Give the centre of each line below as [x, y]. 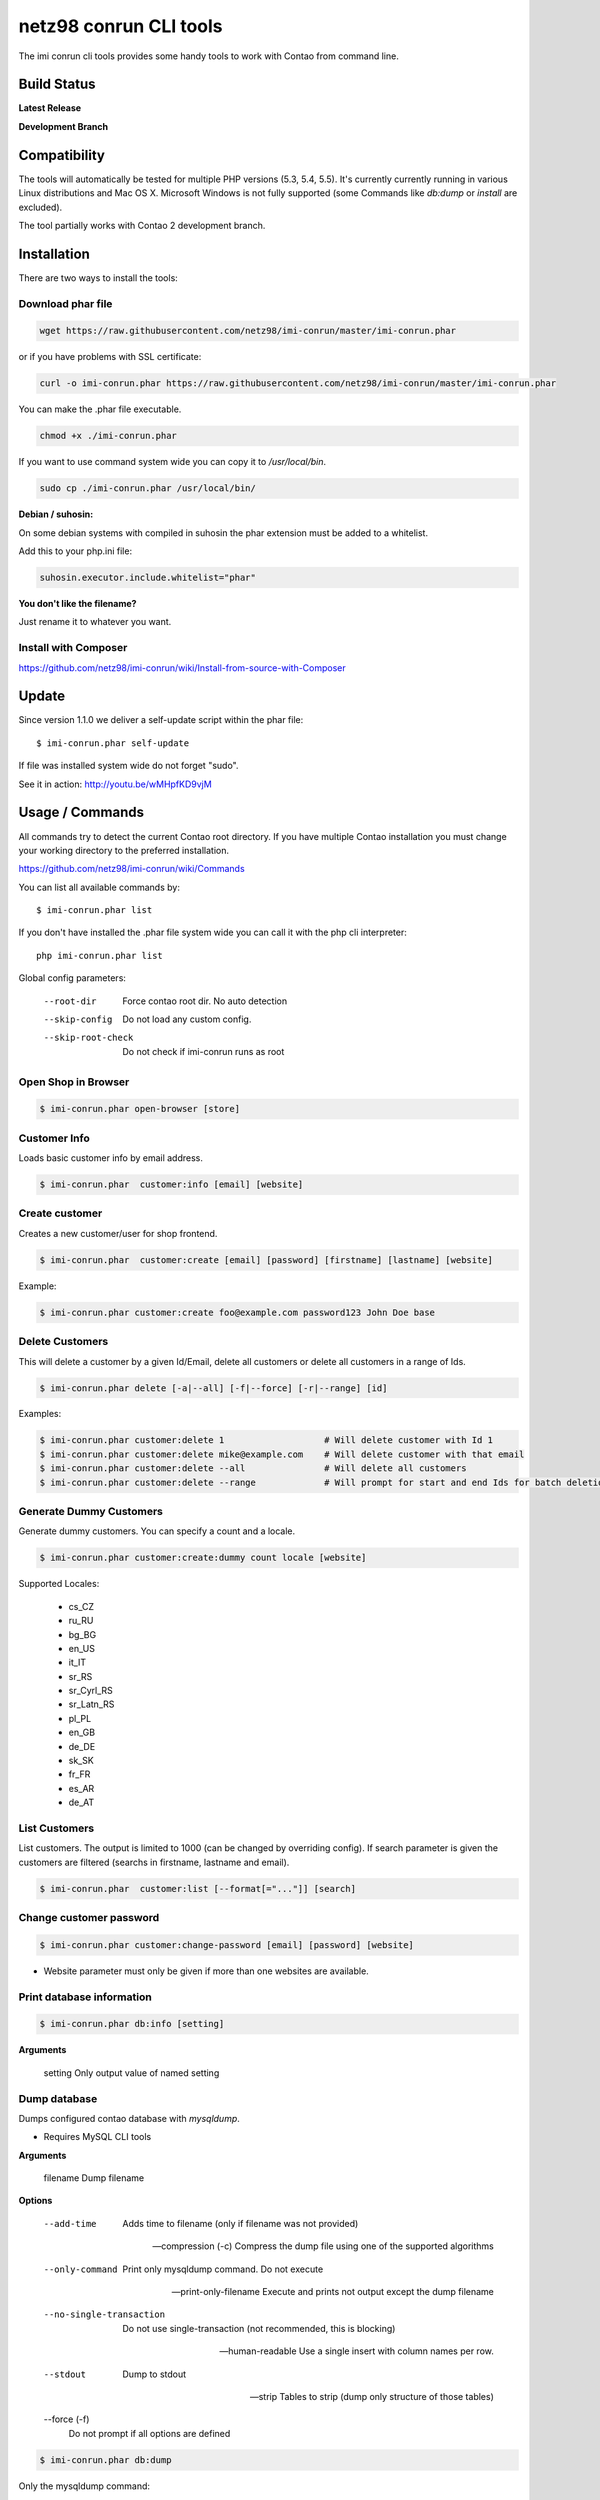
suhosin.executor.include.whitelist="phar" [148, 578]
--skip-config [78, 1019]
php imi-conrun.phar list [100, 955]
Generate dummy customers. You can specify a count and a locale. [157, 1531]
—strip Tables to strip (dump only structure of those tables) [371, 2396]
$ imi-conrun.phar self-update [113, 743]
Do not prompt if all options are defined [149, 2433]
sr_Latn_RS [91, 1704]
